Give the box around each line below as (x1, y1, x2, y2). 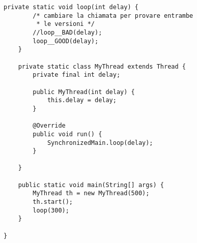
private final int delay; (33, 71, 121, 79)
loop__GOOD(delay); (33, 37, 99, 45)
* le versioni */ (36, 20, 95, 28)
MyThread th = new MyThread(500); (33, 190, 150, 197)
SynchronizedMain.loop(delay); (47, 139, 153, 146)
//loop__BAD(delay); (33, 28, 102, 36)
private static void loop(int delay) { (4, 4, 138, 11)
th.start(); (33, 198, 73, 206)
